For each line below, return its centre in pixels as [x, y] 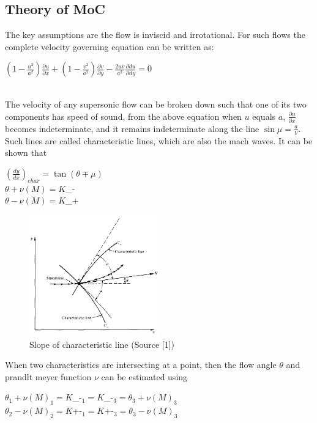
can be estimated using [144, 376]
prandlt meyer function [48, 376]
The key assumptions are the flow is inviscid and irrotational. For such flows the [155, 35]
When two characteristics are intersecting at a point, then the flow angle [141, 365]
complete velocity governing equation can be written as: [110, 46]
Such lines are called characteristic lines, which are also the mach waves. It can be [159, 140]
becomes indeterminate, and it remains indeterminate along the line [132, 128]
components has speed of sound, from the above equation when [123, 116]
